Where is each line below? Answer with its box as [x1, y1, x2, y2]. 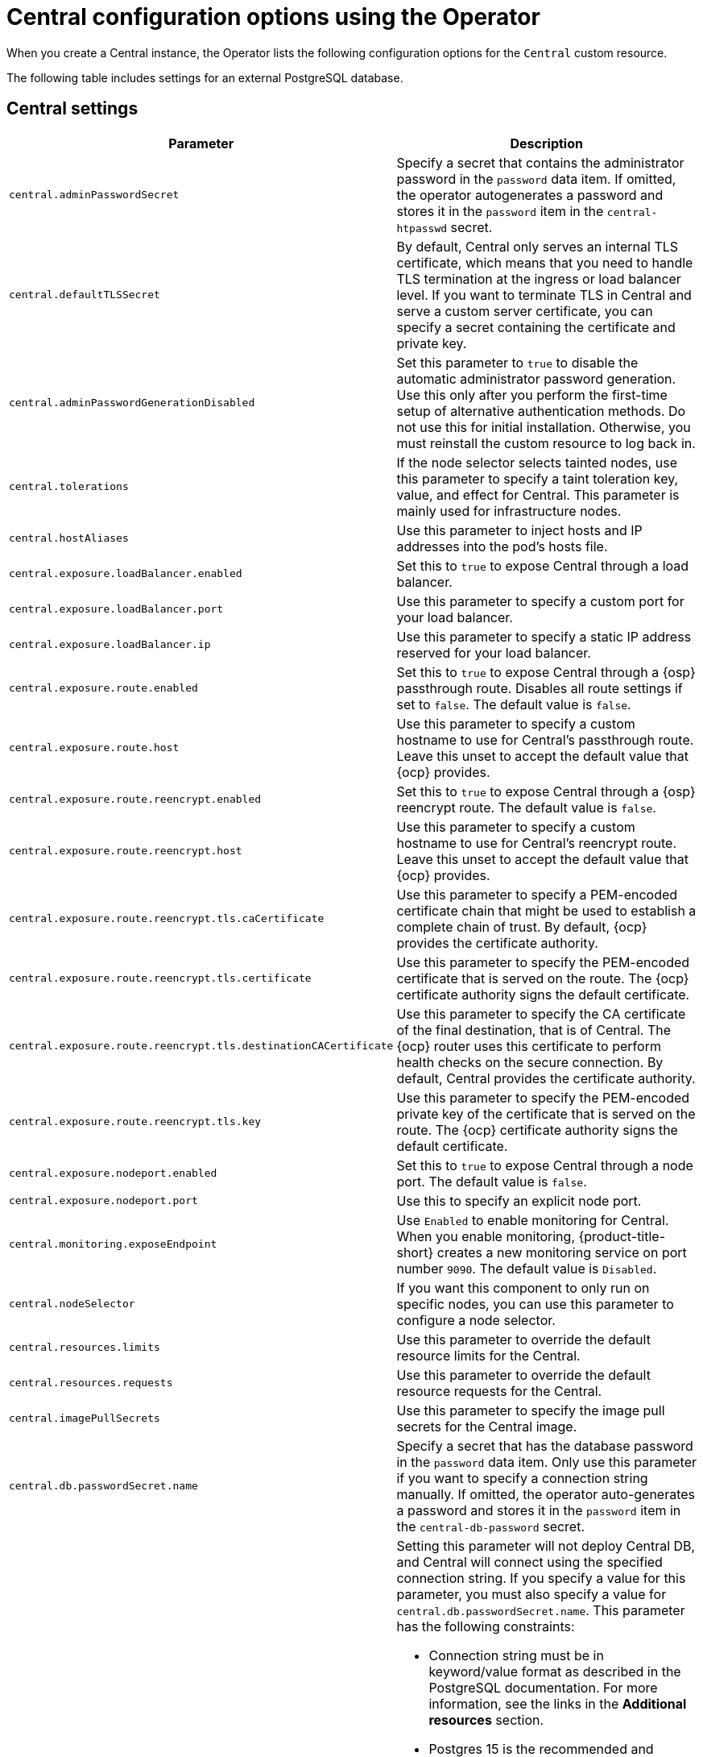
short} [396, 1244, 434, 1261]
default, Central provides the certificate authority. [396, 1070, 696, 1086]
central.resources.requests [9, 1377, 173, 1389]
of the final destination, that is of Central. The [396, 1021, 672, 1038]
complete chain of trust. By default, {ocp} [396, 918, 647, 935]
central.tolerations [9, 480, 129, 493]
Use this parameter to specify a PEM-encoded [396, 886, 678, 903]
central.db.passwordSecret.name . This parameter [396, 1601, 685, 1618]
